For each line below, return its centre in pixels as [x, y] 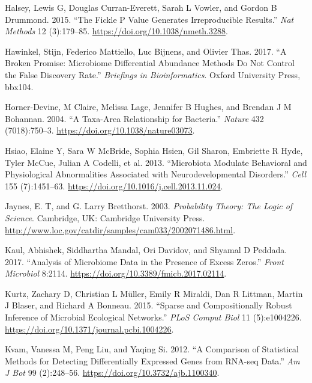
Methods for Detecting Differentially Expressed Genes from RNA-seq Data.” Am [152, 360]
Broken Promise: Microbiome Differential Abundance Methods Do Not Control [150, 63]
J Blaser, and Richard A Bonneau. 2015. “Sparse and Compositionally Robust [148, 305]
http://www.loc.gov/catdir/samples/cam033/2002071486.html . [120, 229]
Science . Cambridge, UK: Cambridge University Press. [105, 217]
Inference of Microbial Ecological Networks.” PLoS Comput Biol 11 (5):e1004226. [153, 317]
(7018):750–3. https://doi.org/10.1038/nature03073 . [100, 130]
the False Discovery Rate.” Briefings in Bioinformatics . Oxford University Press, [153, 74]
